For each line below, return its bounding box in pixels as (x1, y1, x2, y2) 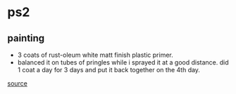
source (7, 79, 28, 88)
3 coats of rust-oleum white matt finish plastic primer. (17, 51, 174, 59)
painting (7, 32, 45, 44)
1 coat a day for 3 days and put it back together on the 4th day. (17, 66, 201, 74)
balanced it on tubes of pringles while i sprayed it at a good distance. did (17, 58, 229, 67)
